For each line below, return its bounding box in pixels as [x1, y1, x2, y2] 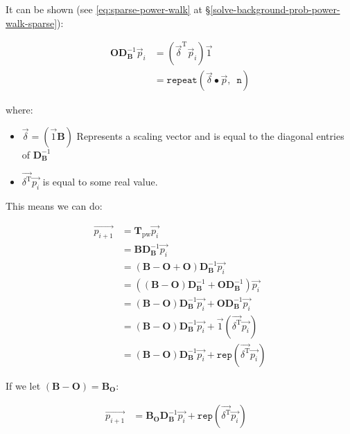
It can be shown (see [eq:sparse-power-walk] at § [6, 2, 211, 16]
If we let [6, 378, 41, 392]
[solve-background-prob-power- [210, 2, 340, 16]
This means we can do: [6, 198, 103, 213]
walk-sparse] [6, 15, 58, 30]
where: [6, 102, 33, 117]
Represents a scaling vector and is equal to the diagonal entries [76, 128, 344, 143]
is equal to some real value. [42, 174, 158, 189]
